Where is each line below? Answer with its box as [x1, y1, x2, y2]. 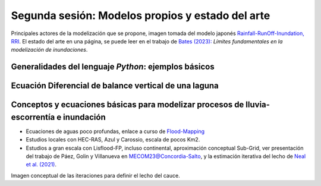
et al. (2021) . [26, 161, 56, 168]
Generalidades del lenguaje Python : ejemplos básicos [11, 62, 215, 72]
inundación [62, 112, 106, 122]
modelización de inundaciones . [11, 46, 88, 53]
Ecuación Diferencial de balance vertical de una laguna [11, 81, 219, 91]
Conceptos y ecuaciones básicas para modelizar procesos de [11, 100, 244, 110]
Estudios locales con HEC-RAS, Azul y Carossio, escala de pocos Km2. [26, 136, 200, 143]
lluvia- [246, 100, 270, 110]
